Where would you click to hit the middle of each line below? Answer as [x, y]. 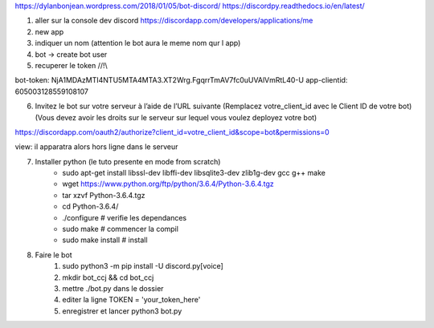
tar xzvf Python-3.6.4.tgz [104, 195]
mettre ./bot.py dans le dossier [113, 288]
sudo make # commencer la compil [120, 229]
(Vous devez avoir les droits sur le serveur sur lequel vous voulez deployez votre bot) [176, 117]
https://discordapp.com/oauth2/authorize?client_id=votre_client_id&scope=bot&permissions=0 [172, 132]
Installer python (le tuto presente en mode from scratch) [128, 161]
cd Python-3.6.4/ [90, 207]
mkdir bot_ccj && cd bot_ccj [108, 277]
